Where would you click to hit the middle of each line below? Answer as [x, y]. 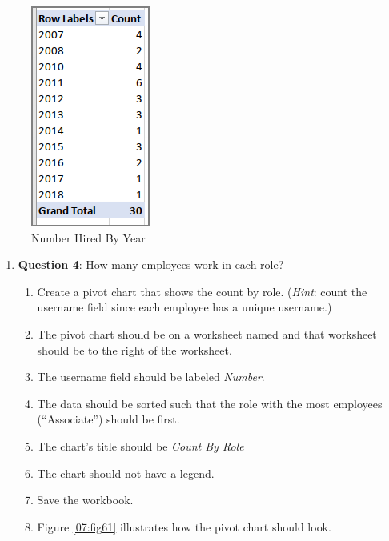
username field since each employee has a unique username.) [184, 307]
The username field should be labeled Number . [151, 377]
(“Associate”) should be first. [108, 419]
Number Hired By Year [88, 237]
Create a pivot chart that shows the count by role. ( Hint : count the [202, 291]
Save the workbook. [85, 500]
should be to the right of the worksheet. [134, 349]
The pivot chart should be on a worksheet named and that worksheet [207, 333]
